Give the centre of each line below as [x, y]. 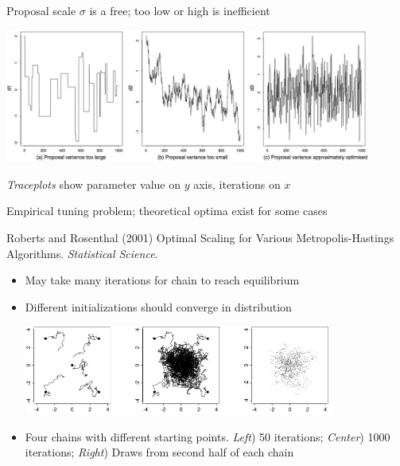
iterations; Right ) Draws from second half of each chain [159, 452]
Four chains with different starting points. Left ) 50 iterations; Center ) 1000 [208, 436]
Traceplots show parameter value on [93, 184]
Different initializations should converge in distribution [158, 306]
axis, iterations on [237, 184]
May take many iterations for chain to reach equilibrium [162, 280]
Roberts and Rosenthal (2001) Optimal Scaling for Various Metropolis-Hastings [200, 238]
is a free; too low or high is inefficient [180, 10]
